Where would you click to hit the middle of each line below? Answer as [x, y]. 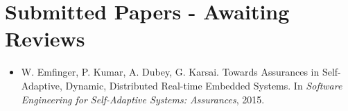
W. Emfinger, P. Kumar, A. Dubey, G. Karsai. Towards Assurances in [170, 72]
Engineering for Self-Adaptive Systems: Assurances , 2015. [143, 99]
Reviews [45, 39]
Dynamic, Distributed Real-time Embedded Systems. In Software [204, 85]
